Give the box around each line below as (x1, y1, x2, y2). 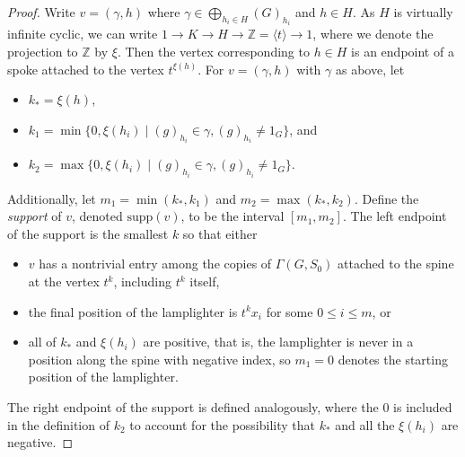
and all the (335, 415, 395, 434)
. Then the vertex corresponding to (117, 42, 310, 61)
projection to (7, 42, 78, 61)
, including (113, 272, 171, 291)
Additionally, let (7, 189, 96, 207)
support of (7, 207, 62, 225)
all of (28, 332, 57, 351)
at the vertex (28, 272, 100, 291)
